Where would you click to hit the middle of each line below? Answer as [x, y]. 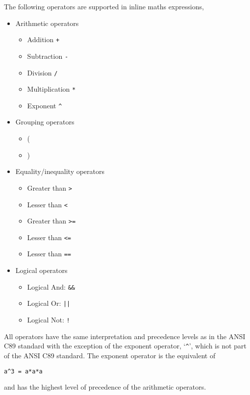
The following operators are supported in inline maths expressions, [104, 6]
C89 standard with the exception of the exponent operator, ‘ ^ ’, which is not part [125, 346]
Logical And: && [51, 286]
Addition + [43, 39]
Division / [42, 72]
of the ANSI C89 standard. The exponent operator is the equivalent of [110, 355]
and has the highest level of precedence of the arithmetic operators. [105, 387]
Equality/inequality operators [60, 171]
